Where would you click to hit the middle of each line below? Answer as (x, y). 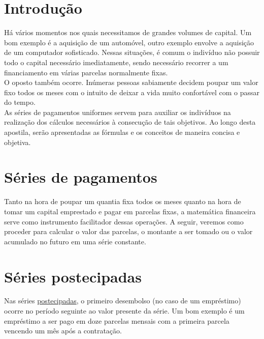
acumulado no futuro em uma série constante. (75, 241)
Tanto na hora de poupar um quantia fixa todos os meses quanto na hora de (123, 201)
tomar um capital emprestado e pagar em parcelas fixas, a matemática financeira (130, 211)
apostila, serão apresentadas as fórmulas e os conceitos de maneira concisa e (122, 132)
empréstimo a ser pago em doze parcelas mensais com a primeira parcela (117, 320)
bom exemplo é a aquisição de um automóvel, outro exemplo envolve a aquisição (129, 42)
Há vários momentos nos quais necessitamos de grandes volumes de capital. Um (128, 32)
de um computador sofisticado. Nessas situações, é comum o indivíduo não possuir (132, 52)
